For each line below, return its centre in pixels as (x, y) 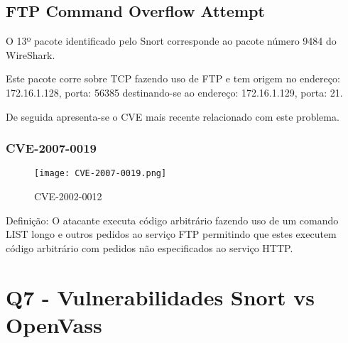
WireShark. (31, 54)
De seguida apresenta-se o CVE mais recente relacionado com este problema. (173, 116)
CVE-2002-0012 (68, 196)
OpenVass (54, 324)
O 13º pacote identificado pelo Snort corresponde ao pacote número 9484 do (171, 41)
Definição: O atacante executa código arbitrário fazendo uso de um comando (172, 220)
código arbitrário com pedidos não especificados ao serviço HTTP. (149, 247)
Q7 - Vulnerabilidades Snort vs (160, 296)
